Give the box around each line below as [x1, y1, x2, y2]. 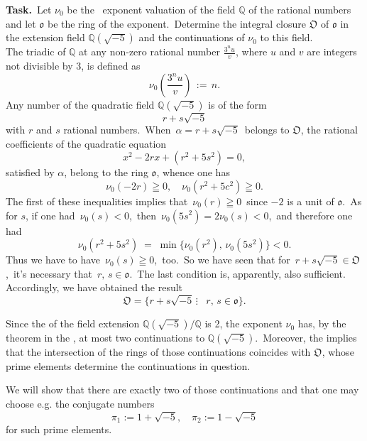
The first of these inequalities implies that [6, 193, 188, 208]
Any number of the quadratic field [6, 97, 155, 111]
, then [128, 207, 157, 222]
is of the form [208, 97, 267, 111]
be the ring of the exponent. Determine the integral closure [47, 16, 306, 31]
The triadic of [6, 44, 66, 59]
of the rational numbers [248, 2, 351, 16]
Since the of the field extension [6, 316, 140, 331]
